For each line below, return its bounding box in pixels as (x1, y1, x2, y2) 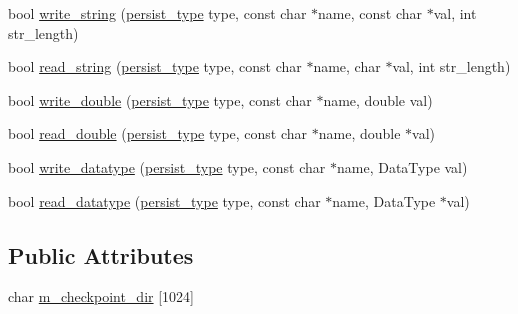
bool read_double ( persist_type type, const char (8, 123, 308, 144)
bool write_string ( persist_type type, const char (8, 3, 307, 23)
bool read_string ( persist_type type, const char (8, 56, 302, 77)
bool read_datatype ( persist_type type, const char (8, 190, 321, 211)
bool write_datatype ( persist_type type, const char (8, 156, 326, 177)
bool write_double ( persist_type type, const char (8, 89, 312, 110)
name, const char (318, 3, 422, 23)
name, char (313, 56, 381, 77)
